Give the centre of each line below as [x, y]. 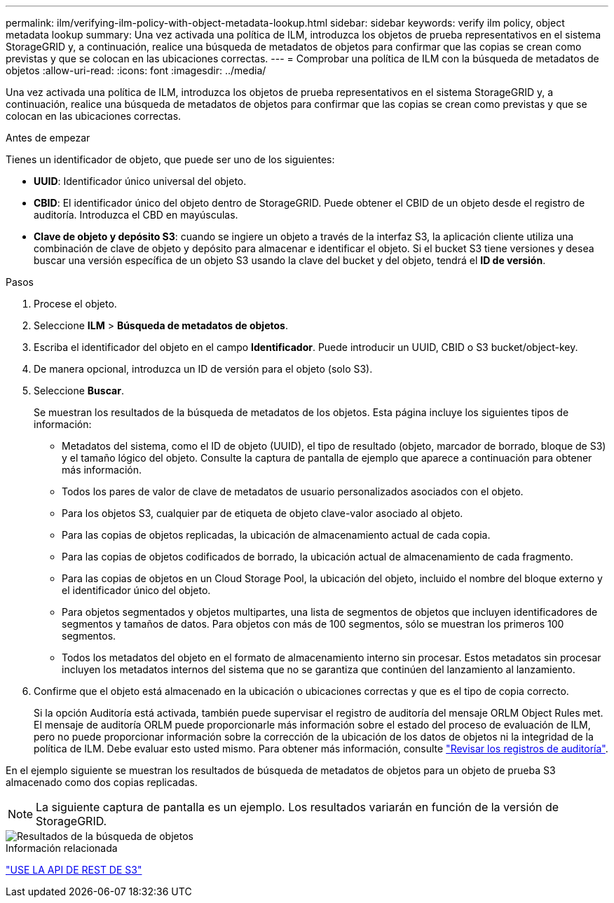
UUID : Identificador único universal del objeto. [140, 181]
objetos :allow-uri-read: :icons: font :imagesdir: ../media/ [136, 70]
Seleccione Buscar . [79, 391]
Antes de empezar [48, 138]
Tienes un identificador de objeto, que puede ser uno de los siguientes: [170, 159]
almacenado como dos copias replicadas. [102, 782]
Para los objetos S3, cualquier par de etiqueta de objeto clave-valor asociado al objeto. [262, 513]
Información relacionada [62, 848]
